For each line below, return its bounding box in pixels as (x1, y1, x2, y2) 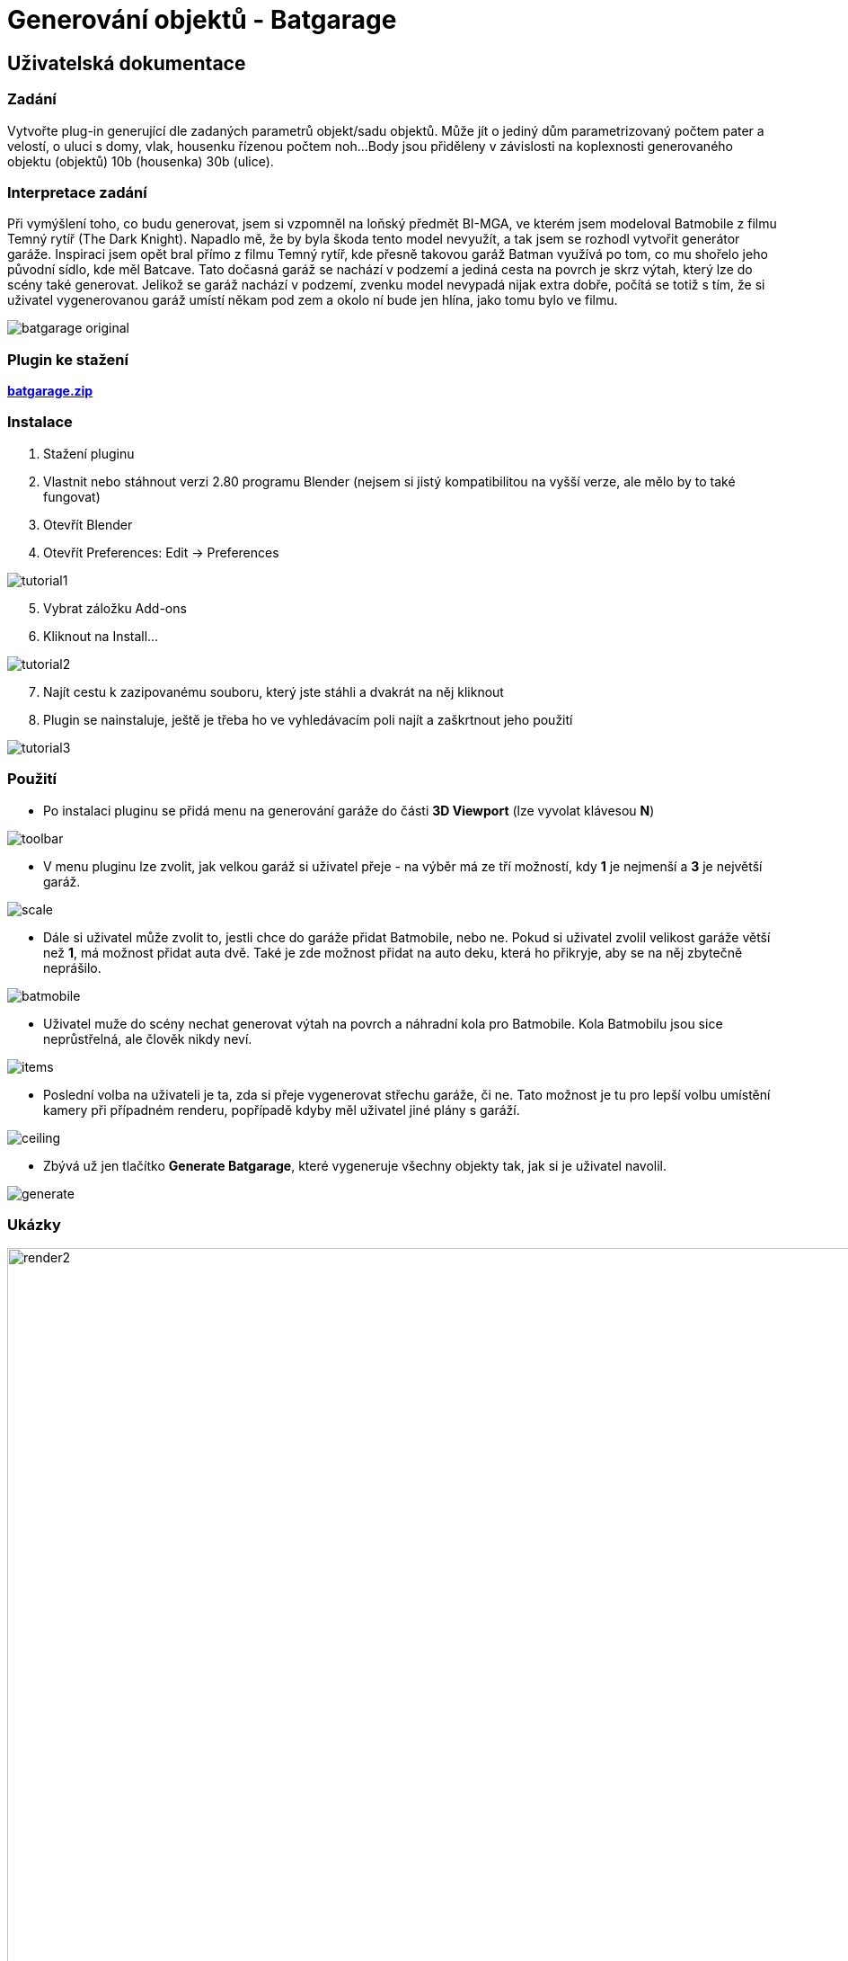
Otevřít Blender (43, 516, 133, 532)
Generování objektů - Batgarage (7, 4, 397, 35)
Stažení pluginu (43, 445, 135, 461)
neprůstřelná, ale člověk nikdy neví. (43, 1030, 252, 1047)
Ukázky (7, 1215, 61, 1234)
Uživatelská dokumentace (7, 51, 246, 75)
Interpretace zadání (7, 183, 147, 201)
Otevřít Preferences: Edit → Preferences (43, 544, 279, 560)
